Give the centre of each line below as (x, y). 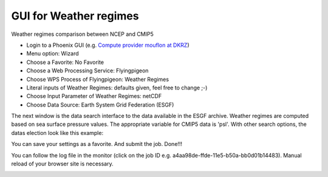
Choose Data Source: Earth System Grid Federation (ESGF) (100, 105)
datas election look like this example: (57, 133)
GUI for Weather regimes (75, 16)
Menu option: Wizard (53, 54)
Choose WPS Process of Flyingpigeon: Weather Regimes (98, 79)
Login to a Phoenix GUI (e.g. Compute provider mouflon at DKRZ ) (108, 45)
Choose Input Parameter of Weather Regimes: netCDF (94, 96)
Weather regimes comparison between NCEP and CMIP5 (83, 34)
